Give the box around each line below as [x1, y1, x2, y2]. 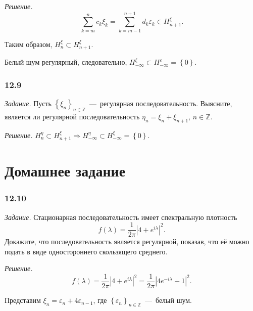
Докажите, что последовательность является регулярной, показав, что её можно [5, 236, 249, 247]
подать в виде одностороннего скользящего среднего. [5, 246, 168, 256]
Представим [5, 295, 41, 305]
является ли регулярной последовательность [5, 111, 140, 121]
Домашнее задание [5, 160, 126, 181]
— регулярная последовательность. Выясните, [89, 98, 232, 108]
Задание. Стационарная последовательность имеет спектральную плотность [5, 211, 237, 222]
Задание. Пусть [5, 98, 52, 108]
